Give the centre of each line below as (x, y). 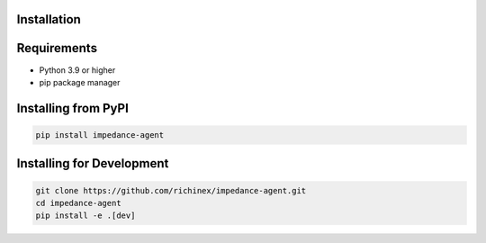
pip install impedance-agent (100, 135)
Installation (49, 19)
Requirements (57, 48)
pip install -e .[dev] (85, 216)
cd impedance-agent (78, 203)
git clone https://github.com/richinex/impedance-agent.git (171, 190)
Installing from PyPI (73, 108)
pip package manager (80, 82)
